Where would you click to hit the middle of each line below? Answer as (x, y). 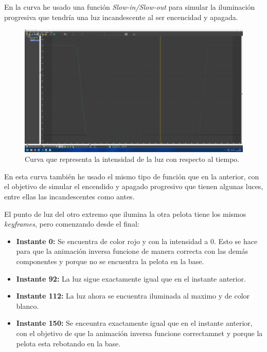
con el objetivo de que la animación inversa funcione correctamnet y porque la (139, 333)
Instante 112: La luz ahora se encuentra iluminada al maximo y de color (133, 296)
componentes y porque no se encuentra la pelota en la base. (110, 261)
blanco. (28, 305)
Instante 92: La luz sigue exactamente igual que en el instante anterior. (131, 278)
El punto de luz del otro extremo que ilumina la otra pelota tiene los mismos (125, 214)
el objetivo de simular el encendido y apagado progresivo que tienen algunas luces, (134, 186)
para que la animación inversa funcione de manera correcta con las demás (132, 251)
